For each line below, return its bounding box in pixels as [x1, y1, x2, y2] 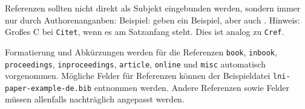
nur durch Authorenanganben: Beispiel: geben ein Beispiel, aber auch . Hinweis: [5, 13, 300, 26]
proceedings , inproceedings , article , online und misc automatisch [5, 57, 266, 70]
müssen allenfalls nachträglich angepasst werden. [5, 93, 185, 105]
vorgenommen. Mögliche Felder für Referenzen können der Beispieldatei [5, 69, 271, 82]
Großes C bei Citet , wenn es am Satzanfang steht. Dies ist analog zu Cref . [5, 25, 284, 38]
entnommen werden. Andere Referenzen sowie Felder [94, 81, 290, 93]
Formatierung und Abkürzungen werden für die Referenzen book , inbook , [5, 45, 277, 58]
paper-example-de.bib [5, 84, 92, 93]
